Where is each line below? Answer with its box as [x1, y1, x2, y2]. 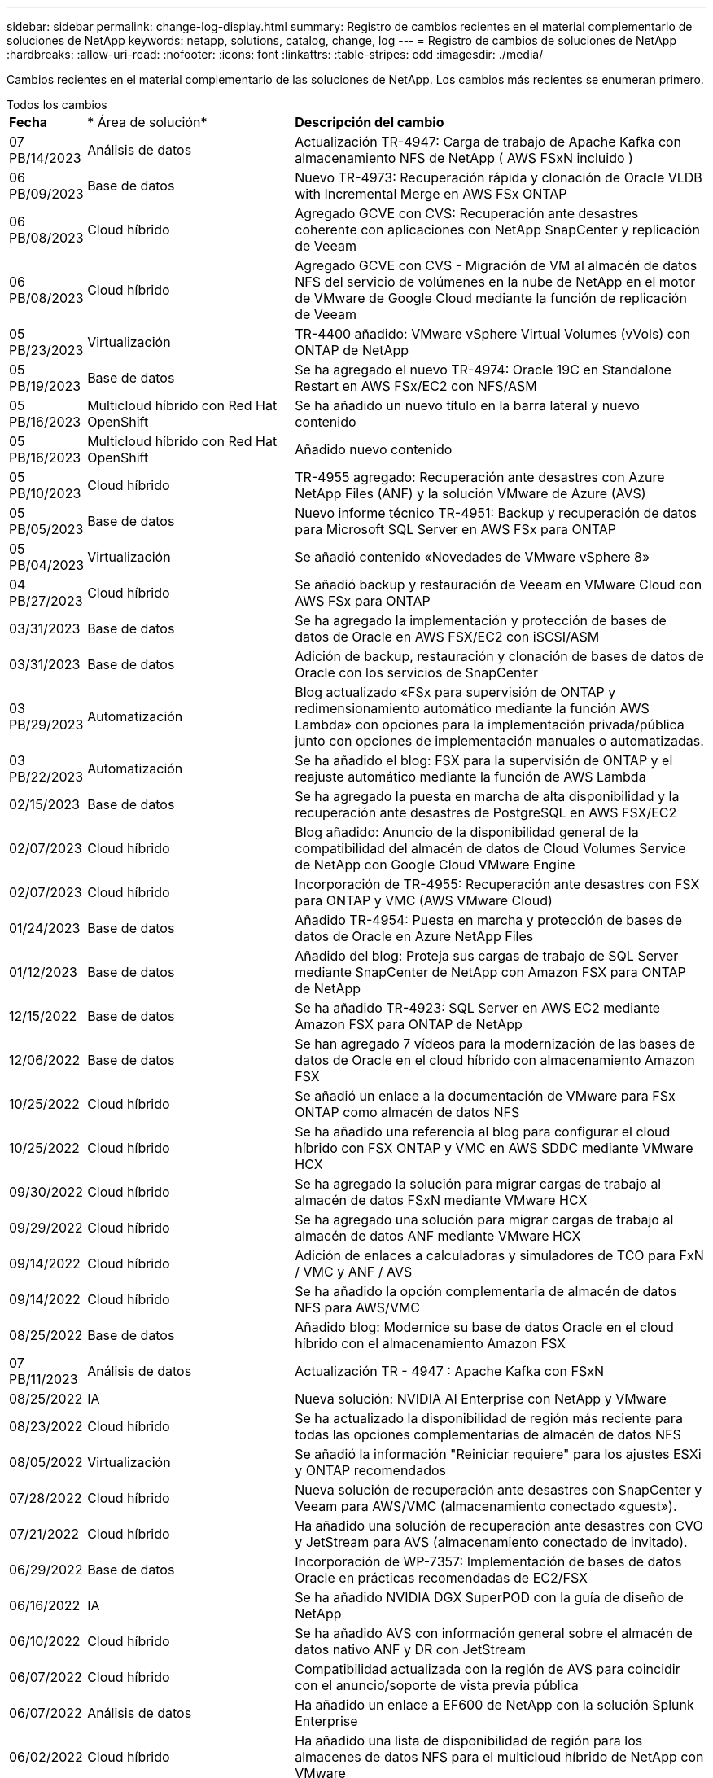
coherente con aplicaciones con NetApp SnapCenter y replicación [295, 221, 700, 238]
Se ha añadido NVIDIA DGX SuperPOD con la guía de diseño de [295, 1589, 684, 1605]
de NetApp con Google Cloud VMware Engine [295, 856, 575, 873]
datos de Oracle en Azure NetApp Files [295, 928, 534, 944]
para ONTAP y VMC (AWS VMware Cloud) [295, 892, 553, 909]
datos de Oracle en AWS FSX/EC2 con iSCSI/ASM [295, 628, 600, 645]
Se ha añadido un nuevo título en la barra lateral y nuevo [295, 397, 640, 414]
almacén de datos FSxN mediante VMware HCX [295, 1192, 588, 1208]
